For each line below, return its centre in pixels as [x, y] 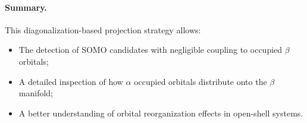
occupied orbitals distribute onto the [201, 81]
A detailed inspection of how [71, 81]
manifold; [36, 93]
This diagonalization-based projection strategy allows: [103, 29]
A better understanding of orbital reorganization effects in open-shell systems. [161, 113]
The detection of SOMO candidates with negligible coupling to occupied [151, 50]
